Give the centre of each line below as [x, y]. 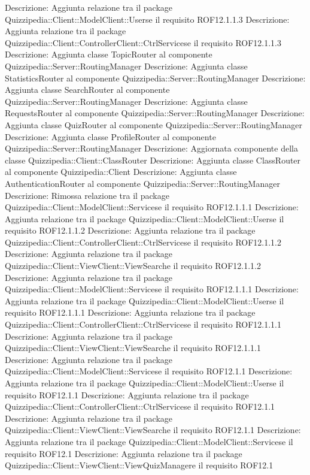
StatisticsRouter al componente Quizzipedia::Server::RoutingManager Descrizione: [155, 78]
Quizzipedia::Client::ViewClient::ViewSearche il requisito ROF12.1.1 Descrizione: [153, 430]
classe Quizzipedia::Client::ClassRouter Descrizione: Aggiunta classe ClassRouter [153, 160]
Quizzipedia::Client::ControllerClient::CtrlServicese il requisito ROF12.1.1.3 [143, 42]
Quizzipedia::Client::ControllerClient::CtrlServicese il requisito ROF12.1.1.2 [143, 242]
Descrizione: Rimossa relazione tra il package [87, 195]
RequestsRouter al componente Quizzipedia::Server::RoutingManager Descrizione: [155, 113]
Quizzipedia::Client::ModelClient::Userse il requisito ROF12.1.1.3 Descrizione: [147, 19]
